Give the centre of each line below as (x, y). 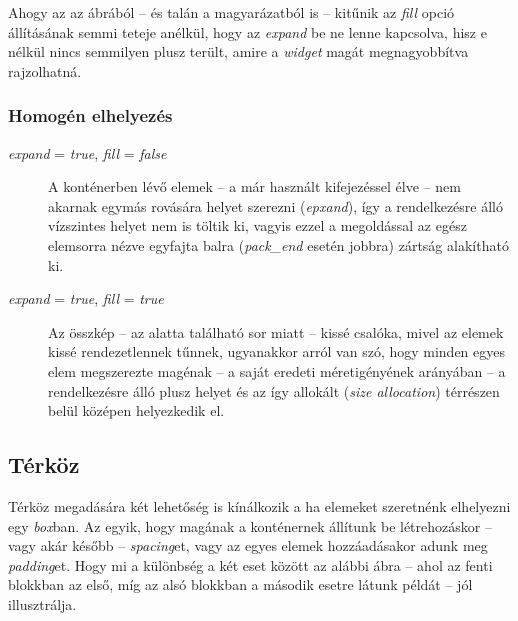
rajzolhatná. (45, 70)
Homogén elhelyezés (90, 115)
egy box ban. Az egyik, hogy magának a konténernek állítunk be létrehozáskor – (250, 525)
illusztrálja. (42, 603)
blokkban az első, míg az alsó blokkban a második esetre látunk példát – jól (240, 584)
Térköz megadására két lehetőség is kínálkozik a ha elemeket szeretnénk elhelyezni (259, 505)
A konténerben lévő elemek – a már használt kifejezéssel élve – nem (254, 186)
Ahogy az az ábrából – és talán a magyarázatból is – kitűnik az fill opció (231, 12)
